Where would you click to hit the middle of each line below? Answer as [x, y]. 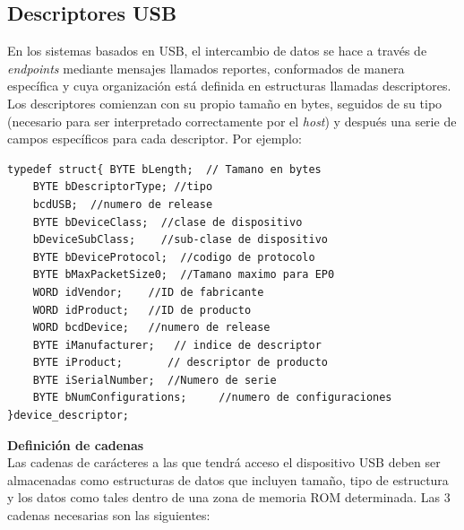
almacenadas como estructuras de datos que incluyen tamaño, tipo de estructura [228, 479]
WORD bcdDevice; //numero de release [151, 328]
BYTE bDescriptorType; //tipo [123, 187]
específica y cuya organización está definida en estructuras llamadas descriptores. [229, 86]
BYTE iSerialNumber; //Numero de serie [155, 380]
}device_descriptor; [69, 416]
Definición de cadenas [76, 444]
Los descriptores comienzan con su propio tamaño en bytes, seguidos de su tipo [225, 103]
